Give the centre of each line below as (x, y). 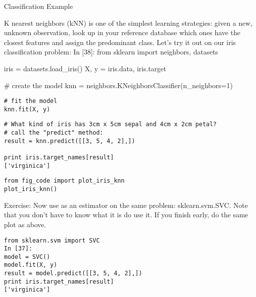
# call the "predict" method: (54, 133)
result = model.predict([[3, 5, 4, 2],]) (73, 273)
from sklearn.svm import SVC (52, 240)
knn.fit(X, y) (27, 109)
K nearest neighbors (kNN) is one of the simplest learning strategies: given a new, (128, 23)
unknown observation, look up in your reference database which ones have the (122, 32)
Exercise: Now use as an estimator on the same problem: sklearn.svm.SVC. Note (126, 205)
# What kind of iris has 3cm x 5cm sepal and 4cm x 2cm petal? (110, 124)
